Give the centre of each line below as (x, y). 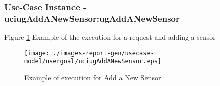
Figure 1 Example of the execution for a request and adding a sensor (110, 37)
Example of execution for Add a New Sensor (93, 78)
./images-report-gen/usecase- (103, 53)
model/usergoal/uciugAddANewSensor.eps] (93, 62)
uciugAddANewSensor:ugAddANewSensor (92, 18)
